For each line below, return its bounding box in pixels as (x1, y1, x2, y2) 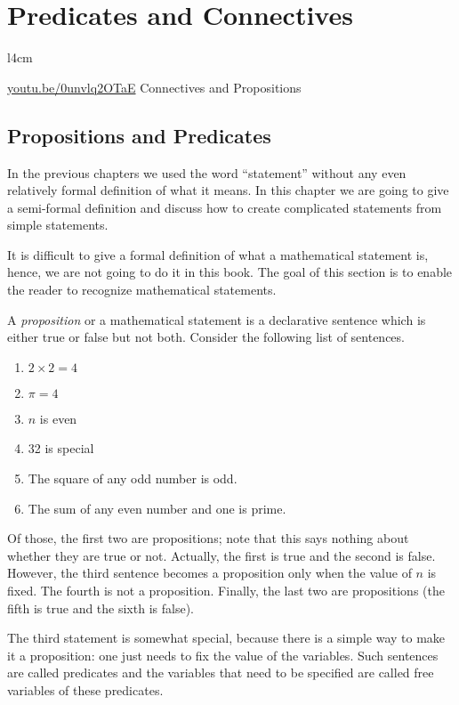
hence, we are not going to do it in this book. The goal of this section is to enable (7, 263, 453, 281)
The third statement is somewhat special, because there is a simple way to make (7, 628, 446, 647)
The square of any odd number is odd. (28, 469, 238, 488)
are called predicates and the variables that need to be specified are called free (7, 663, 434, 682)
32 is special (28, 439, 94, 458)
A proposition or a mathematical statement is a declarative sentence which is (7, 310, 426, 328)
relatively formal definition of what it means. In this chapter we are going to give (7, 181, 449, 199)
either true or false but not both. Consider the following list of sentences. (7, 328, 405, 346)
